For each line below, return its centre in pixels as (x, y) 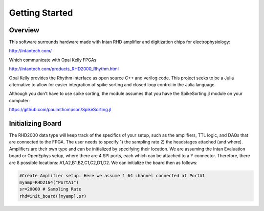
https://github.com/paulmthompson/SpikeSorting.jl (60, 110)
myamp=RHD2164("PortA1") (49, 183)
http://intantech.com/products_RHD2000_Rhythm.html (64, 69)
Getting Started (41, 13)
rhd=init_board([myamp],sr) (53, 196)
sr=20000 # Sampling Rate (50, 189)
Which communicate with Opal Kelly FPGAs (53, 60)
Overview (24, 30)
